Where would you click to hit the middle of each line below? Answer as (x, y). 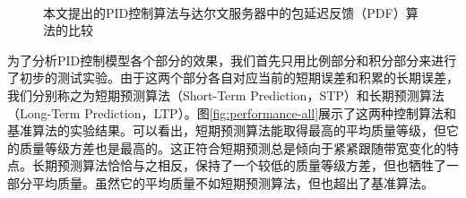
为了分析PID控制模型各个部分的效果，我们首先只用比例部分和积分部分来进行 (232, 60)
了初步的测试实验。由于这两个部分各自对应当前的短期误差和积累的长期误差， (233, 77)
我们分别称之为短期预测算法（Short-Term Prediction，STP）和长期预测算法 (226, 95)
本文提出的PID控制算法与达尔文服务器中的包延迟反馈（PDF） (224, 12)
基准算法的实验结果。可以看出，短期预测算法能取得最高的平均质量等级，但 (227, 130)
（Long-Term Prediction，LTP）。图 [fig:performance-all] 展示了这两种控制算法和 (232, 112)
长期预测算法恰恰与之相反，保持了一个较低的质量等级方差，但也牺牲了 (239, 165)
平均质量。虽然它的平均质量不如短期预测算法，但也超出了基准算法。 (233, 182)
